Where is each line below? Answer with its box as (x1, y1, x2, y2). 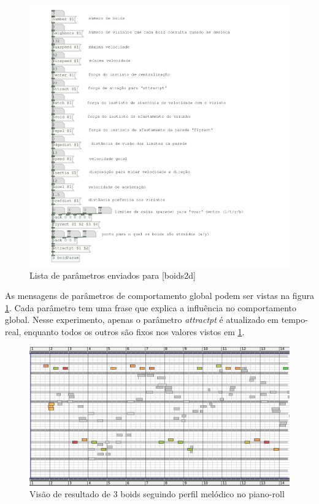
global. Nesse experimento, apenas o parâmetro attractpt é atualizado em (5, 313, 279, 326)
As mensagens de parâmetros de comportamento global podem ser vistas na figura (5, 289, 314, 302)
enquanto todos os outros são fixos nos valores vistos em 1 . (24, 325, 245, 338)
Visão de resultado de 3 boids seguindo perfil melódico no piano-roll (29, 487, 285, 500)
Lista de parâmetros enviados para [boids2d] (29, 268, 196, 281)
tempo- (281, 313, 308, 326)
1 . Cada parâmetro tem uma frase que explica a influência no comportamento (5, 301, 297, 314)
